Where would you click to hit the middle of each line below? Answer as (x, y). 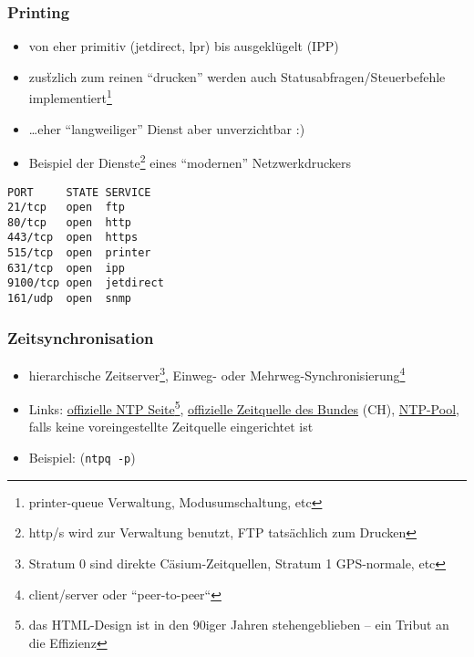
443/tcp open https (73, 238)
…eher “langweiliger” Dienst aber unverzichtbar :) (167, 128)
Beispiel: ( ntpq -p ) (82, 458)
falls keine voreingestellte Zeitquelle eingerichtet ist (171, 427)
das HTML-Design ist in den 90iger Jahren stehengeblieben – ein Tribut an (239, 625)
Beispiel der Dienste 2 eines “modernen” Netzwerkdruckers (190, 161)
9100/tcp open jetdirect (86, 283)
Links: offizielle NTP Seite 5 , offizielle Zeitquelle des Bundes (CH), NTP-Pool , (244, 407)
